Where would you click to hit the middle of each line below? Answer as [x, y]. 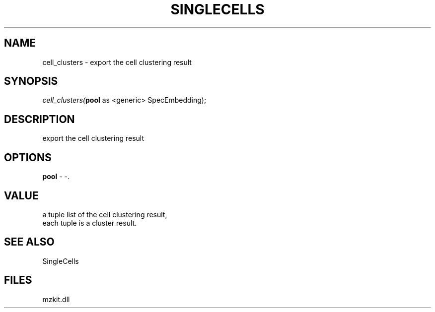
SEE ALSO [29, 242]
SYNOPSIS [31, 81]
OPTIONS [28, 157]
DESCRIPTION [39, 119]
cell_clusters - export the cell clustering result [117, 62]
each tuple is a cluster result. [90, 223]
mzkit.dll [56, 299]
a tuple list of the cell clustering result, [105, 214]
